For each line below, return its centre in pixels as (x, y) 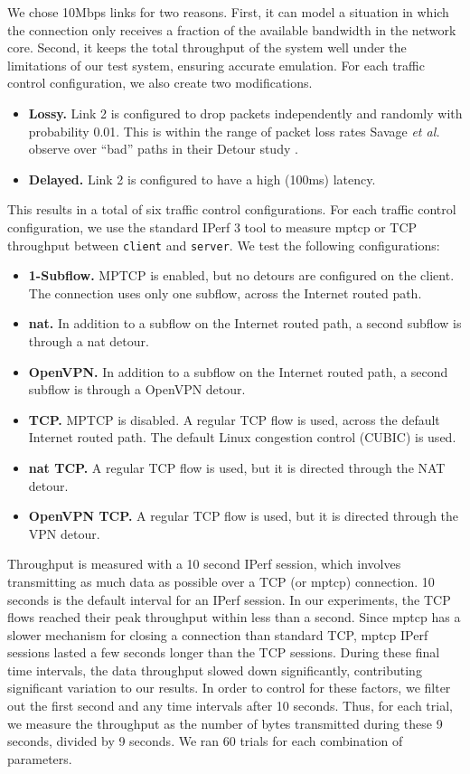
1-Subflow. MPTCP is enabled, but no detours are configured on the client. (241, 275)
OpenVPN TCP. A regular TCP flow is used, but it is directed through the (244, 516)
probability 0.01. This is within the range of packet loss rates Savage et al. (234, 131)
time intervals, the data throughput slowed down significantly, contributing (215, 670)
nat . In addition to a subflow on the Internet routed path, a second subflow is (245, 323)
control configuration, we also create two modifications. (160, 83)
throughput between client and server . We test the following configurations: (224, 245)
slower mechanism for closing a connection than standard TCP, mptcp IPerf (218, 634)
